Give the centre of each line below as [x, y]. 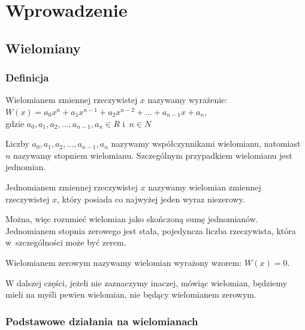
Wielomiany [43, 48]
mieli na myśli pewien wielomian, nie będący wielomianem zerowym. [131, 294]
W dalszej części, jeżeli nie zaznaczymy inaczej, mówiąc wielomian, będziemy [147, 282]
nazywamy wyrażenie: [188, 100]
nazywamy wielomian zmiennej [205, 187]
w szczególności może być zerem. [66, 242]
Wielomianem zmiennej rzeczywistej [72, 100]
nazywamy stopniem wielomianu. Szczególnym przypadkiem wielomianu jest [153, 155]
